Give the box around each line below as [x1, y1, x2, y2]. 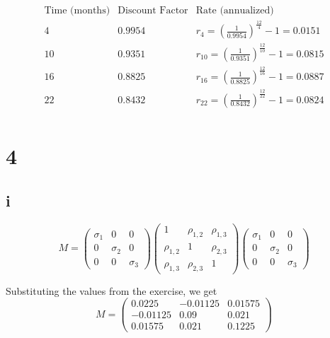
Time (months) [44, 6, 110, 16]
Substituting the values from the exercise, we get [6, 283, 217, 298]
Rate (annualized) [195, 6, 274, 16]
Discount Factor [118, 6, 188, 16]
